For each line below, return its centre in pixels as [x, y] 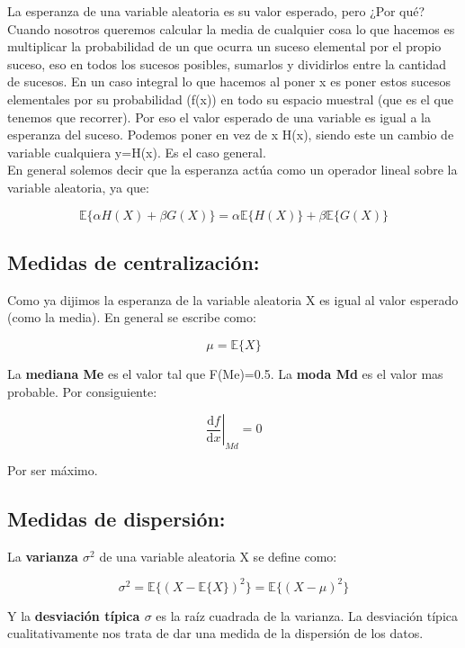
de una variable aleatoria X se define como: [218, 556]
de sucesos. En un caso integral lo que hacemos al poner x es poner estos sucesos [229, 81]
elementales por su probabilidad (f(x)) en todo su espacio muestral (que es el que [231, 99]
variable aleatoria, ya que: [78, 187]
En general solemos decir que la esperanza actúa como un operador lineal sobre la [232, 170]
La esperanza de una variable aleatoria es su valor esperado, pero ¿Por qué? [216, 11]
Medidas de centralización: [134, 261]
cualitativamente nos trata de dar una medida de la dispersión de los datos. [215, 633]
